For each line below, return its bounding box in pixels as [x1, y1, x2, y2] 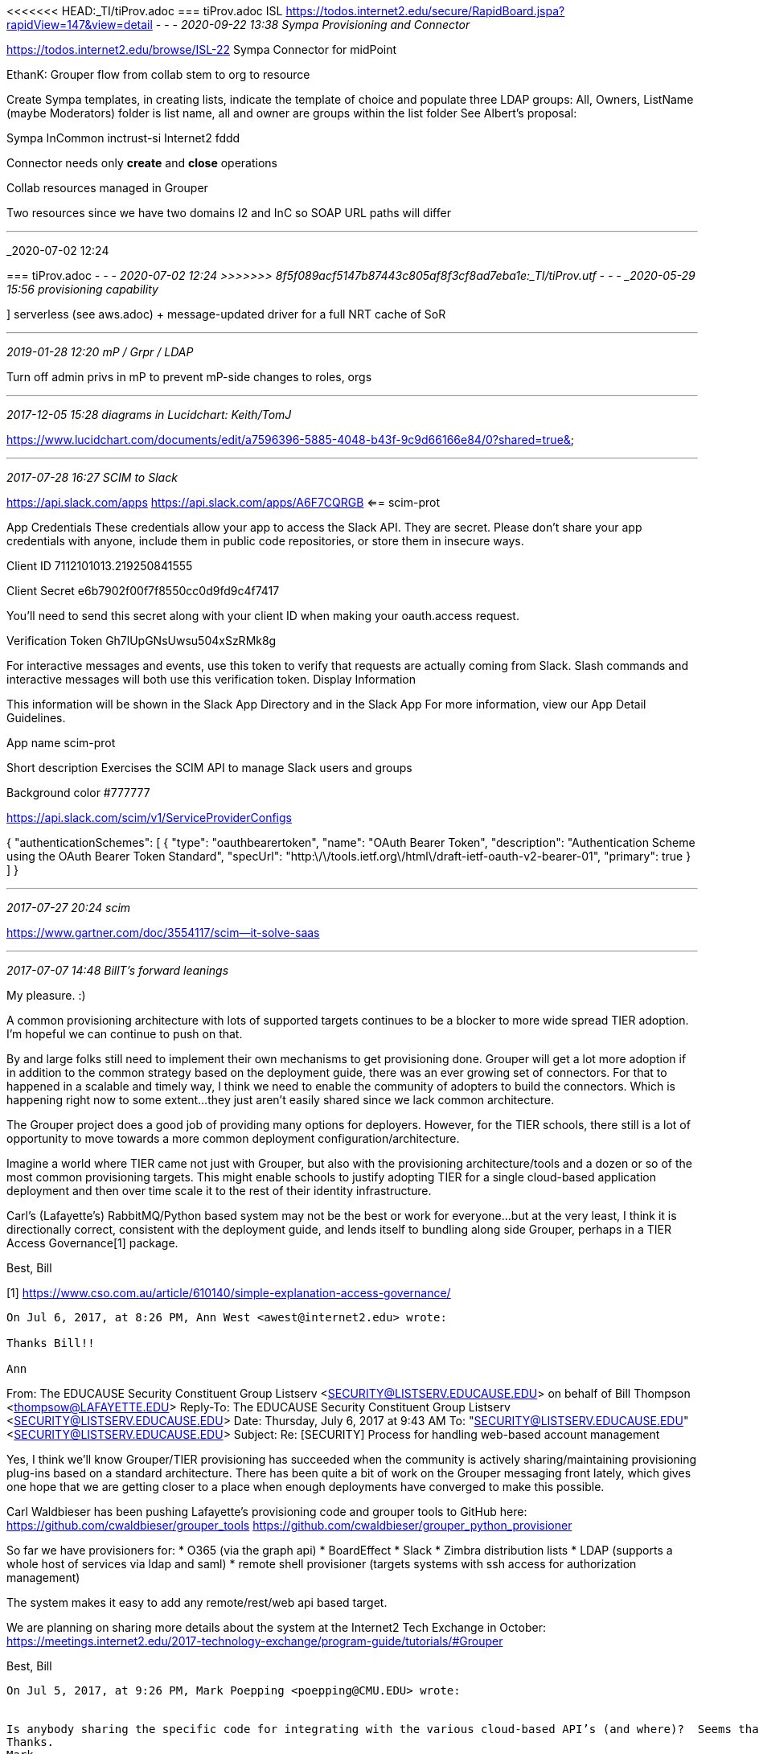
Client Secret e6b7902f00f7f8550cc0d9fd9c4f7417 [6, 584, 280, 598]
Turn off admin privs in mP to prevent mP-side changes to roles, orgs [6, 370, 372, 384]
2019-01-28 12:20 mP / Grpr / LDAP [6, 345, 194, 359]
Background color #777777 [6, 786, 150, 799]
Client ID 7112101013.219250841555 [6, 559, 193, 573]
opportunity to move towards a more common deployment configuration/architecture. [6, 1132, 460, 1145]
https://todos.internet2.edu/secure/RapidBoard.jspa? [285, 4, 565, 18]
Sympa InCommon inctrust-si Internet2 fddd [6, 131, 240, 145]
